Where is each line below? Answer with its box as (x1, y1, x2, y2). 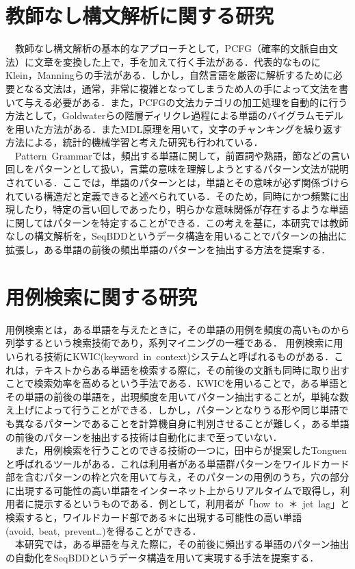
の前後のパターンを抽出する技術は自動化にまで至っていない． (5, 429, 282, 444)
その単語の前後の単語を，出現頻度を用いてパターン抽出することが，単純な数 (5, 389, 350, 403)
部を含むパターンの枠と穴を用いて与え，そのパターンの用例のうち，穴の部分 (5, 470, 350, 484)
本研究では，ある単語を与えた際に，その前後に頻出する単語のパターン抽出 (14, 537, 350, 551)
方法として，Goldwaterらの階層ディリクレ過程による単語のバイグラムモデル (5, 108, 344, 123)
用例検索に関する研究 (5, 282, 198, 310)
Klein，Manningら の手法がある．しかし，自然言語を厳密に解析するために (5, 68, 333, 82)
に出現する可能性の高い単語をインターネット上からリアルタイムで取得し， (5, 483, 341, 497)
